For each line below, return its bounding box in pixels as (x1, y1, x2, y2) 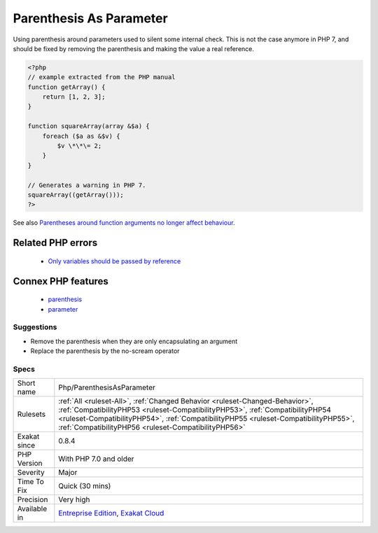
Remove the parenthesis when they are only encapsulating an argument (30, 337, 238, 345)
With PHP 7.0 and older (58, 454, 134, 464)
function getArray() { (27, 83, 106, 91)
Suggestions (13, 322, 57, 332)
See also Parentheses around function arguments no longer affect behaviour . (13, 219, 235, 227)
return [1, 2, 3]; (42, 93, 106, 101)
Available (17, 504, 48, 514)
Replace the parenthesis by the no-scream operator (30, 347, 180, 355)
